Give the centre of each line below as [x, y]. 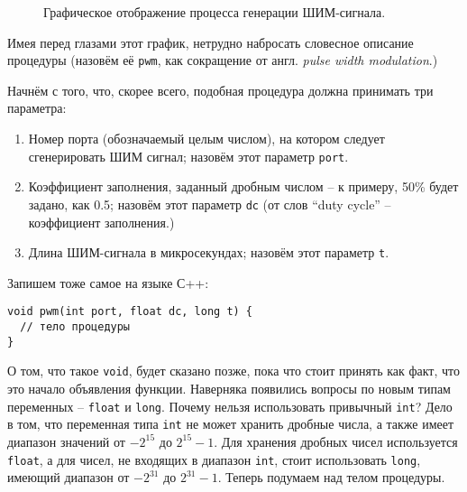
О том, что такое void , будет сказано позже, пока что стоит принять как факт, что [234, 371]
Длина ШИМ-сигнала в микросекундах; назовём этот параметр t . [209, 252]
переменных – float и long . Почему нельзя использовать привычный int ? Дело [230, 406]
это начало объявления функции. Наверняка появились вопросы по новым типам [229, 388]
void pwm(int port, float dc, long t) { [130, 312]
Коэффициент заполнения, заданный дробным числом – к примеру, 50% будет [243, 186]
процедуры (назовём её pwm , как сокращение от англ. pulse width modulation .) [223, 60]
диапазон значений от [66, 441]
